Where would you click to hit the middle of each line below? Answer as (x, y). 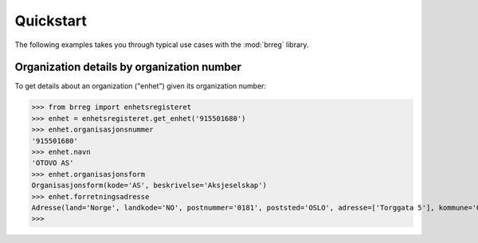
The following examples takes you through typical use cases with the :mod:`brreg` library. (162, 45)
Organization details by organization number (128, 67)
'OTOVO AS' (53, 163)
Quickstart (51, 21)
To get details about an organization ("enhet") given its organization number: (141, 86)
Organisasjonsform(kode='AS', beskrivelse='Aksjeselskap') (149, 186)
